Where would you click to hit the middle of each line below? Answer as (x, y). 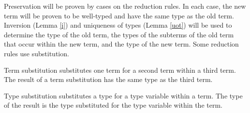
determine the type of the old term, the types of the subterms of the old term (119, 34)
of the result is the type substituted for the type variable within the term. (113, 105)
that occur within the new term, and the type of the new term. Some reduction (121, 44)
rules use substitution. (37, 53)
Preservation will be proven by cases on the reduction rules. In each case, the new (125, 6)
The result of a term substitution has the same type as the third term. (108, 79)
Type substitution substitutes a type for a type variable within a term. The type (123, 95)
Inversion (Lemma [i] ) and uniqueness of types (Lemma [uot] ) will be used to (118, 25)
